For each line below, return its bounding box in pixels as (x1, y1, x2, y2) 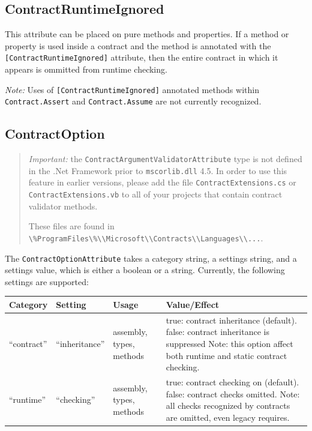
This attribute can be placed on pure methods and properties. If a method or (5, 28, 289, 40)
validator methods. (28, 199, 98, 212)
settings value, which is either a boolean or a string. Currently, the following (5, 264, 285, 276)
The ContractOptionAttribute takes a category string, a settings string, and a (5, 252, 297, 264)
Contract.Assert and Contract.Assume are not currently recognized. (5, 95, 262, 107)
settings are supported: (5, 275, 89, 288)
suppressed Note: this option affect (166, 337, 293, 349)
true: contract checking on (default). (166, 376, 299, 388)
